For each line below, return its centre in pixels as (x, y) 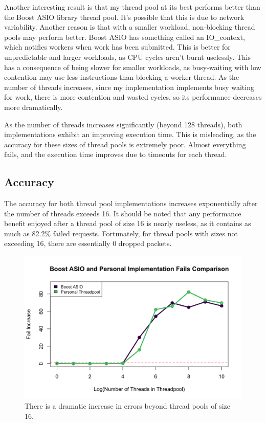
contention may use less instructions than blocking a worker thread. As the (122, 77)
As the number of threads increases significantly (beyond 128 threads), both (123, 124)
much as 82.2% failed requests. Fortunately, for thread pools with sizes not (121, 233)
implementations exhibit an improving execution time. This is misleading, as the (130, 134)
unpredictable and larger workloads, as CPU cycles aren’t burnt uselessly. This (128, 57)
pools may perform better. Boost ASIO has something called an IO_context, (125, 37)
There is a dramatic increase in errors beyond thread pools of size (127, 406)
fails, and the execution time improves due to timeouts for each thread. (116, 154)
